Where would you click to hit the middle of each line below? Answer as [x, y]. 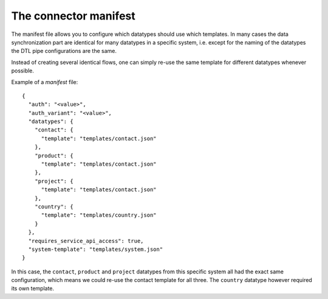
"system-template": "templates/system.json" [96, 249]
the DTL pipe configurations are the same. [64, 51]
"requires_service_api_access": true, [86, 241]
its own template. [33, 289]
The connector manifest [73, 16]
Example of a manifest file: [45, 82]
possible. [23, 71]
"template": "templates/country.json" [99, 215]
